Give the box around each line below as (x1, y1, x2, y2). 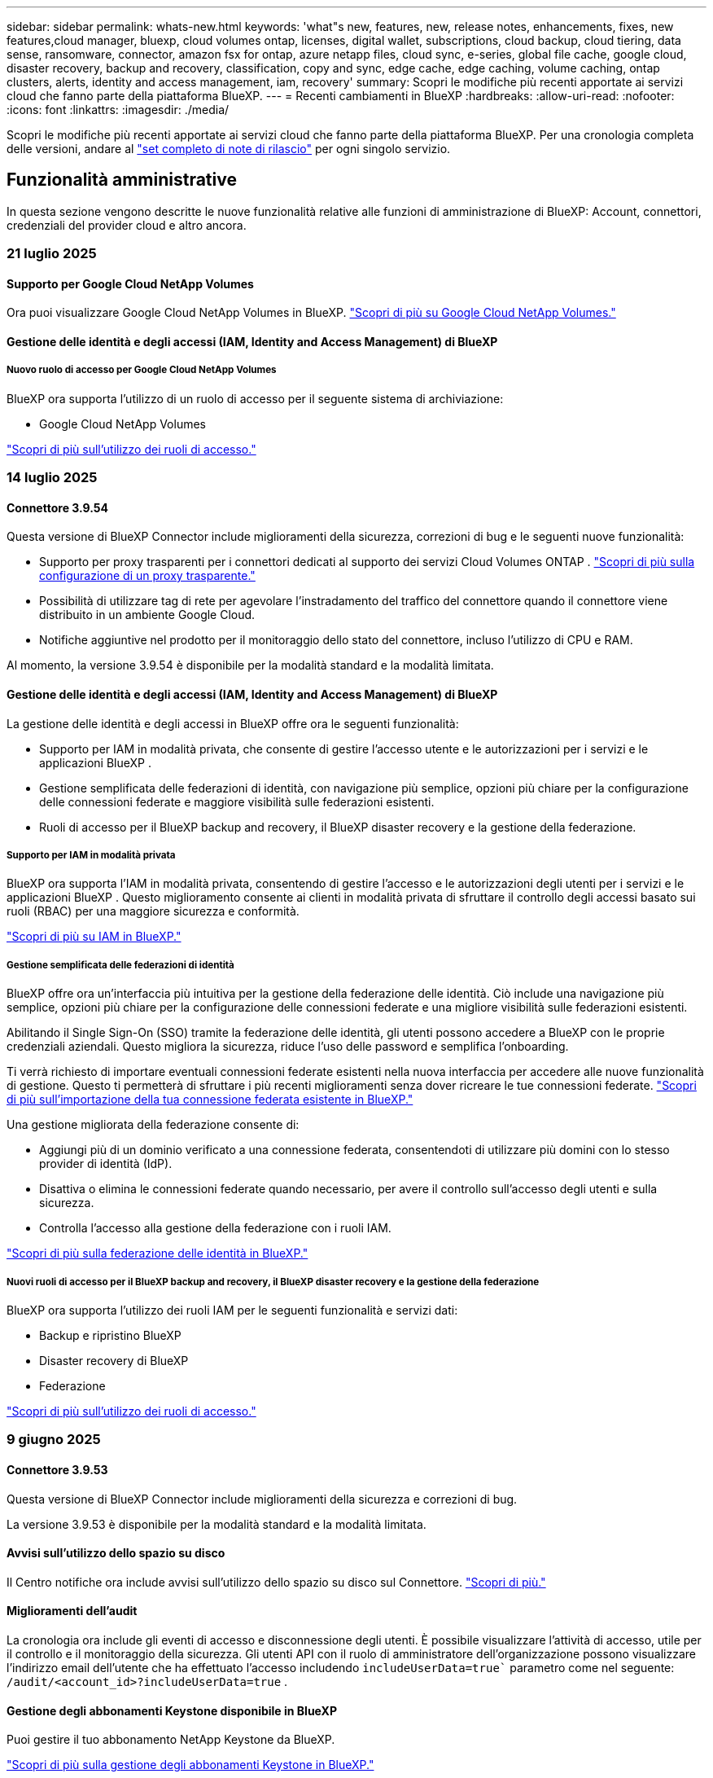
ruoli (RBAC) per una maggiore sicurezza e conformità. (7, 904, 300, 919)
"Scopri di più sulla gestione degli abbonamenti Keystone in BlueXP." (7, 1758, 374, 1772)
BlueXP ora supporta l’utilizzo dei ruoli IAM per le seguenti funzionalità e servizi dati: (7, 1302, 458, 1317)
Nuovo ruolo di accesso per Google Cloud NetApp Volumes (7, 364, 277, 376)
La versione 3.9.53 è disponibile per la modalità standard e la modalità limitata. (7, 1517, 426, 1531)
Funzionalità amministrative (7, 169, 237, 191)
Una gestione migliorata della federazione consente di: (7, 1117, 300, 1132)
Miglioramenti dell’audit (7, 1604, 138, 1618)
